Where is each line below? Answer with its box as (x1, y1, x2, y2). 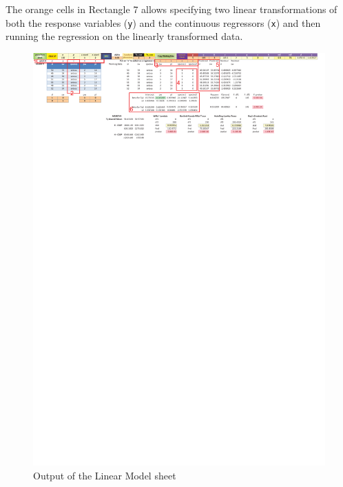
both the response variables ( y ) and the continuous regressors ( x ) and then (6, 15, 321, 30)
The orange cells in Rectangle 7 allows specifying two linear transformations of (6, 2, 337, 16)
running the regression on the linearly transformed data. (6, 29, 243, 43)
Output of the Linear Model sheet (33, 468, 176, 482)
